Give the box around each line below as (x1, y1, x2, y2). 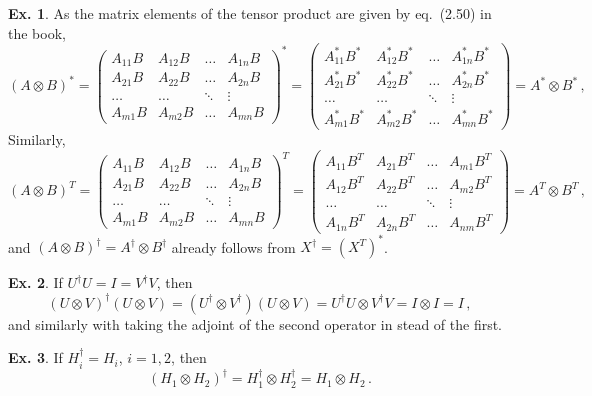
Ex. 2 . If (8, 272, 63, 293)
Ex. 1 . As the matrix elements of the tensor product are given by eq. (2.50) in (8, 3, 492, 23)
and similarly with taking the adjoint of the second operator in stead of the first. (8, 313, 503, 334)
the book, (8, 22, 66, 43)
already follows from (171, 236, 296, 257)
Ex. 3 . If (8, 347, 63, 368)
